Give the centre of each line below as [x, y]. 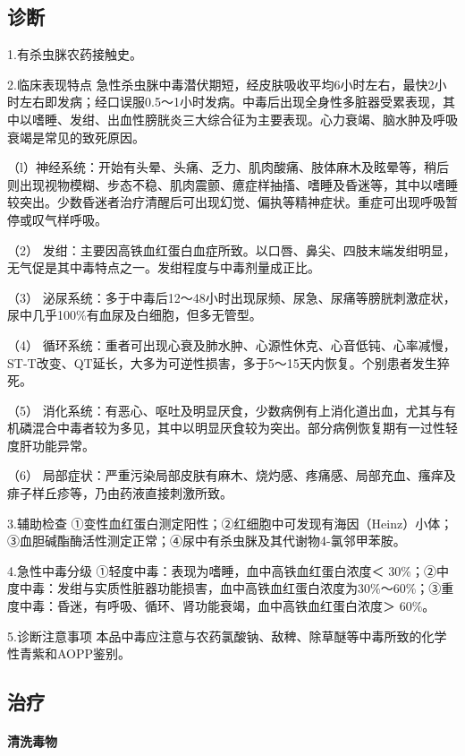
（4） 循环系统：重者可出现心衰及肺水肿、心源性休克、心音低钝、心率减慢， [232, 344]
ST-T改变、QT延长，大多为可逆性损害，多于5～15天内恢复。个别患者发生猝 [228, 362]
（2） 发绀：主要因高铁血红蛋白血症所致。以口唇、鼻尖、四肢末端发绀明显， [232, 249]
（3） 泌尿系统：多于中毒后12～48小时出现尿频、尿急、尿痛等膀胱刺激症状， [232, 297]
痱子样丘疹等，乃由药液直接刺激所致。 [120, 493]
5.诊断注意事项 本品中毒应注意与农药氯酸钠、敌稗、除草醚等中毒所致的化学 [227, 636]
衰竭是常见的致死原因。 [76, 137]
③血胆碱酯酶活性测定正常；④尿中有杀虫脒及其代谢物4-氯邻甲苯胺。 [207, 541]
